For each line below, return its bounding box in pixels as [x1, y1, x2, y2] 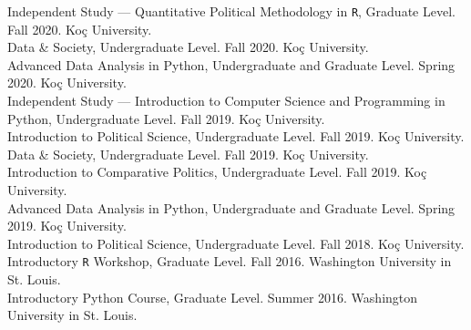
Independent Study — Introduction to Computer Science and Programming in [7, 91, 445, 110]
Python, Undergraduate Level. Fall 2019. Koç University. [7, 108, 325, 128]
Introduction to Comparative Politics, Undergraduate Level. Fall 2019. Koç [7, 162, 427, 181]
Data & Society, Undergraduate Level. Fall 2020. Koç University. [7, 37, 369, 57]
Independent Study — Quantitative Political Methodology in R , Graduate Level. [7, 2, 456, 20]
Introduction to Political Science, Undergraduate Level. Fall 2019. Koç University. [7, 127, 465, 146]
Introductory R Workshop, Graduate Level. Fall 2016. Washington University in [7, 252, 452, 271]
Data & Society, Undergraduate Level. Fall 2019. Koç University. [7, 144, 369, 163]
